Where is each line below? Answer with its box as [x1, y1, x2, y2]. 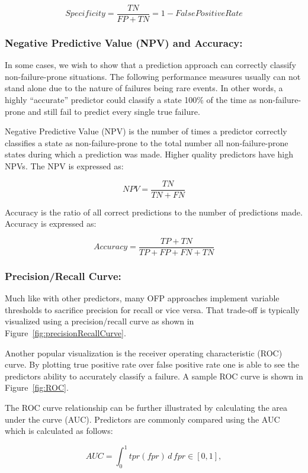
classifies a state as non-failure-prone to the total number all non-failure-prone [5, 136, 288, 149]
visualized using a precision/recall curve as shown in [5, 315, 194, 327]
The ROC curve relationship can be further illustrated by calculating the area [5, 401, 287, 413]
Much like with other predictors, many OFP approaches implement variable [5, 292, 280, 304]
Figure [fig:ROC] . [5, 381, 69, 394]
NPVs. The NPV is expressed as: [5, 160, 124, 172]
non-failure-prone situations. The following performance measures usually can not [5, 70, 301, 82]
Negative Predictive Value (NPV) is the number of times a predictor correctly [5, 125, 287, 137]
